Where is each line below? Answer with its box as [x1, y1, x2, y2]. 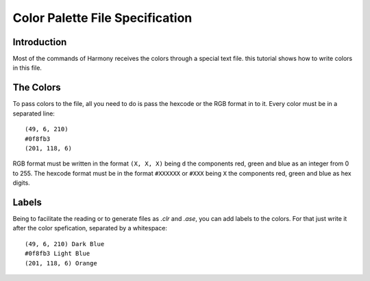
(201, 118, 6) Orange [25, 259, 97, 267]
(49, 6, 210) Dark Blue [25, 240, 105, 247]
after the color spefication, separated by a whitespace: [12, 224, 168, 232]
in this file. [12, 64, 42, 72]
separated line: [12, 109, 55, 118]
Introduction [12, 36, 67, 48]
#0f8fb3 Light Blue [25, 250, 90, 258]
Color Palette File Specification [12, 10, 193, 25]
